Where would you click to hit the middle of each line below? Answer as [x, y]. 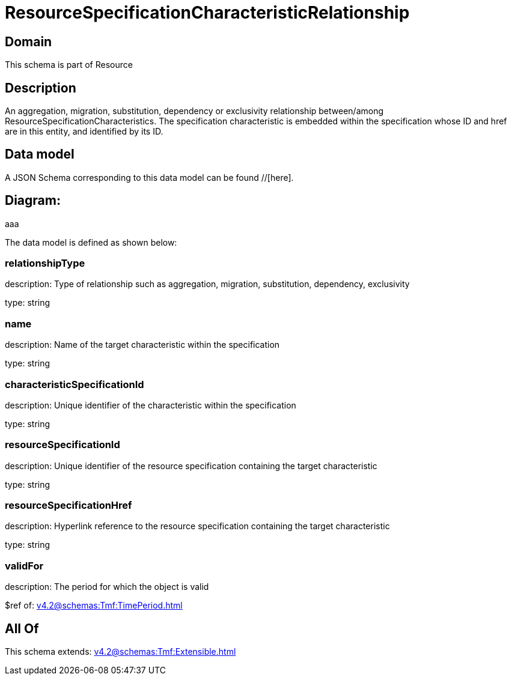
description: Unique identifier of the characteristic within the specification [151, 405]
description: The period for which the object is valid [107, 587]
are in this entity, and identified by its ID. [84, 132]
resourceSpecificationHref [69, 505]
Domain [29, 41]
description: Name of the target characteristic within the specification [142, 345]
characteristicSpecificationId [75, 384]
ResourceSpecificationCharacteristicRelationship [207, 13]
